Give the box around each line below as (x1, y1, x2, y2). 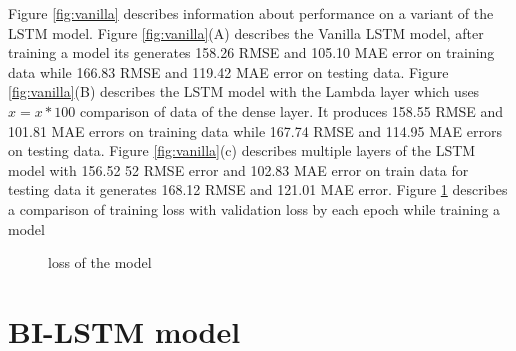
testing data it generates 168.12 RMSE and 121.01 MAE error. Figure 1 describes (8, 179, 508, 200)
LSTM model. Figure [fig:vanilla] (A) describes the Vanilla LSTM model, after (8, 22, 484, 43)
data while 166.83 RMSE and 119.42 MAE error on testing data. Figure (8, 61, 449, 82)
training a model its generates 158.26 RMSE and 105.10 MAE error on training (8, 42, 495, 63)
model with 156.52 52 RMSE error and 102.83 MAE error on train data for (8, 159, 469, 180)
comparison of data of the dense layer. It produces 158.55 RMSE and (80, 100, 504, 121)
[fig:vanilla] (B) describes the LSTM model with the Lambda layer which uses (8, 81, 480, 102)
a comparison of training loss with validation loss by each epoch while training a (8, 198, 501, 219)
